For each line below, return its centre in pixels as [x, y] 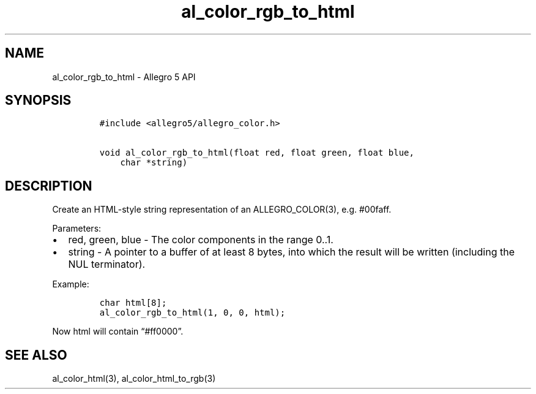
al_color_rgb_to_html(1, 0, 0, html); [192, 313]
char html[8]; [133, 303]
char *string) [154, 163]
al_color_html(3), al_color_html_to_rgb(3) [134, 379]
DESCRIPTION [49, 186]
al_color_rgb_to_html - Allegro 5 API [124, 77]
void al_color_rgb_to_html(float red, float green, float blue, [257, 153]
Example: [71, 284]
